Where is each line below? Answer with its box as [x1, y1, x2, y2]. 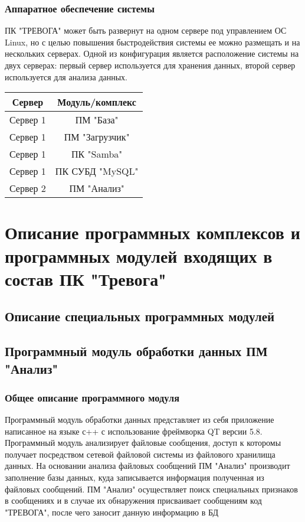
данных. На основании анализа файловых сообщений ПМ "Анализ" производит [5, 459, 290, 472]
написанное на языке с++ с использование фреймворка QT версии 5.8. [5, 425, 263, 437]
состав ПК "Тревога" [5, 266, 166, 291]
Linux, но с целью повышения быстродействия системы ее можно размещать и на [5, 35, 300, 48]
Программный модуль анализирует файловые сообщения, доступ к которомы [5, 436, 281, 449]
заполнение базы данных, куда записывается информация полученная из [5, 471, 264, 484]
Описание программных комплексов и [5, 220, 300, 244]
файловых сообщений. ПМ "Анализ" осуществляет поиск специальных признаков [5, 482, 298, 495]
